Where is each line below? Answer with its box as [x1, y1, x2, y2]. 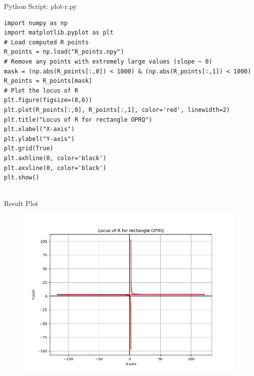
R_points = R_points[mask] [4, 77, 92, 85]
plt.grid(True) [4, 145, 54, 152]
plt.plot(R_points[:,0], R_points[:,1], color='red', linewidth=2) [4, 106, 230, 113]
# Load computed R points [4, 38, 89, 46]
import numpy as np [4, 19, 68, 27]
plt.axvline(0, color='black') [4, 164, 107, 171]
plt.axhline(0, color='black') [4, 154, 107, 162]
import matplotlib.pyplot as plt [4, 29, 113, 36]
